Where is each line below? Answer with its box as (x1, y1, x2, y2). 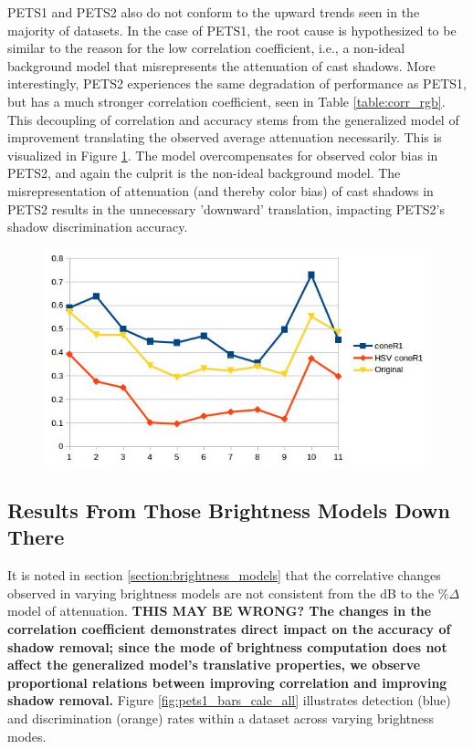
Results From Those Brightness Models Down (7, 495, 450, 524)
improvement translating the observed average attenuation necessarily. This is (7, 128, 442, 147)
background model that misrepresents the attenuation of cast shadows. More (7, 56, 436, 75)
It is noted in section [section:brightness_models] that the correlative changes (7, 566, 441, 585)
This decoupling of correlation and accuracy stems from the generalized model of (7, 109, 459, 129)
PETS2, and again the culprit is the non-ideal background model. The (7, 163, 401, 182)
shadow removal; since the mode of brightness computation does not (7, 637, 447, 656)
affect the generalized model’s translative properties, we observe (7, 655, 421, 674)
